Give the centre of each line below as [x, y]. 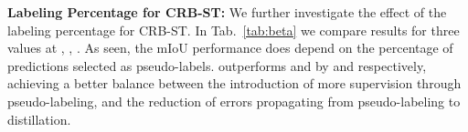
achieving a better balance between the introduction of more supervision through [234, 83]
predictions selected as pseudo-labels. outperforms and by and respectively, [217, 65]
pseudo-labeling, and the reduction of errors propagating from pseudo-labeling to [234, 101]
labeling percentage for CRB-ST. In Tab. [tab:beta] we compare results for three [234, 30]
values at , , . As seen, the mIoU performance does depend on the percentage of [230, 48]
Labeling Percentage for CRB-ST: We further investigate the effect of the [227, 12]
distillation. [39, 119]
